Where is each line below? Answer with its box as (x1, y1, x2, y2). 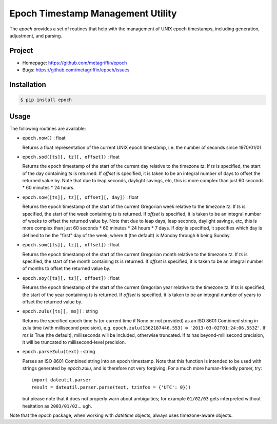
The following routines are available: (9, 125, 86, 131)
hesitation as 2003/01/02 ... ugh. (22, 403, 92, 409)
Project (9, 46, 33, 55)
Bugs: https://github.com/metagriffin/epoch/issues (22, 67, 130, 73)
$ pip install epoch (20, 97, 72, 103)
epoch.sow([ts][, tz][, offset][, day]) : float (22, 194, 138, 200)
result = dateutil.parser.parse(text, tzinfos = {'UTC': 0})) (31, 384, 191, 390)
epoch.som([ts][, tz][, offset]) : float (22, 242, 120, 248)
